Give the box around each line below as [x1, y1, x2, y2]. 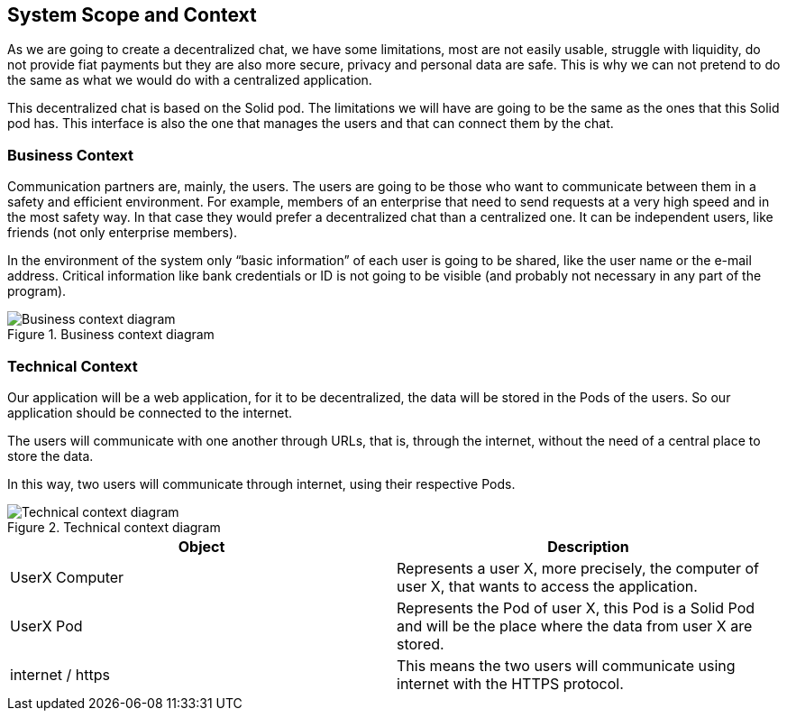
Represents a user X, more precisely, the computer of [397, 558, 759, 577]
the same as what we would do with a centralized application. [7, 72, 372, 88]
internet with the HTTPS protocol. [397, 674, 624, 693]
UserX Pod [10, 616, 83, 635]
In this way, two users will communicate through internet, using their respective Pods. [7, 475, 516, 492]
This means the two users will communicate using [397, 656, 736, 675]
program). [7, 283, 67, 299]
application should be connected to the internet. [7, 404, 293, 420]
